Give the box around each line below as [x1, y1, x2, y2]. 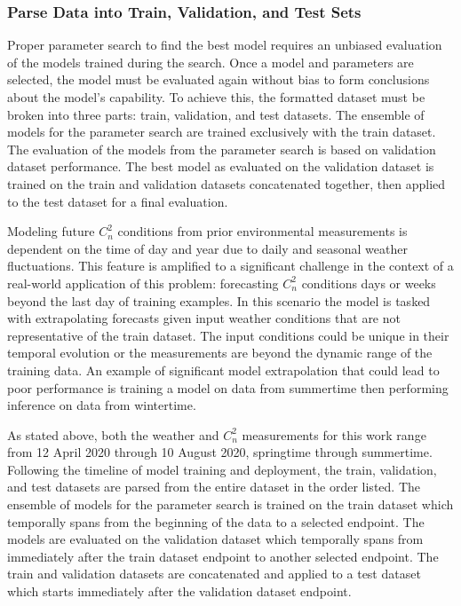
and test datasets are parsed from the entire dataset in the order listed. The [7, 477, 420, 496]
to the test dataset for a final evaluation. [7, 192, 228, 210]
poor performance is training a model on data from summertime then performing [7, 378, 449, 397]
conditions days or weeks [301, 273, 436, 292]
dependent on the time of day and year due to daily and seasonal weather [7, 239, 408, 257]
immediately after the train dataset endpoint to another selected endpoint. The [7, 547, 439, 565]
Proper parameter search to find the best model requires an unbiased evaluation [7, 35, 442, 54]
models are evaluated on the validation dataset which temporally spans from [7, 530, 424, 548]
